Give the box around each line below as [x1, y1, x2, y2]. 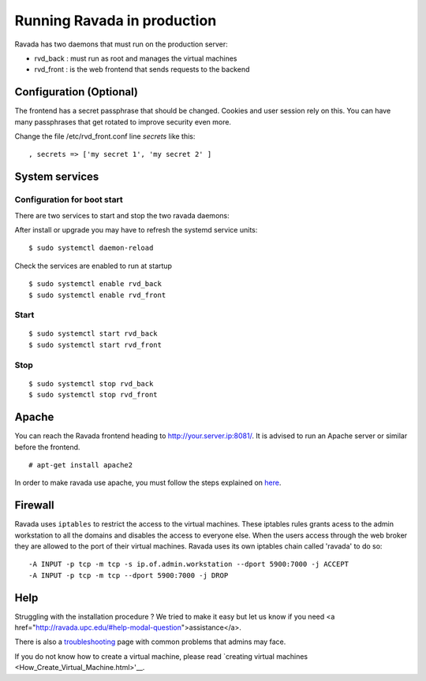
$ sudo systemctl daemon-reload [28, 244, 154, 252]
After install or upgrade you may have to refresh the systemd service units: [14, 225, 258, 234]
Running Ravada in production [14, 12, 217, 29]
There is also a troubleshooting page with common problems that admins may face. [14, 637, 286, 646]
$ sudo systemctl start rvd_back [28, 329, 158, 338]
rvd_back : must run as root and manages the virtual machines [34, 54, 237, 63]
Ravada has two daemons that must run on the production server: [14, 39, 228, 49]
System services [14, 170, 99, 184]
